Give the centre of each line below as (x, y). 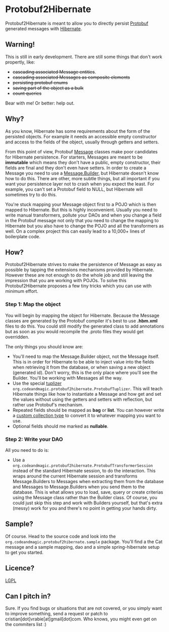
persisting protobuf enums (40, 82)
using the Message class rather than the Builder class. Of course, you (85, 497)
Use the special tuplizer (37, 383)
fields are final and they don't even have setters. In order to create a (76, 168)
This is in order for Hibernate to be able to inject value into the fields (83, 361)
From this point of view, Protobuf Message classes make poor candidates (81, 151)
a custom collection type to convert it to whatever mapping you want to (87, 415)
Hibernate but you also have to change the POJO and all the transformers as (84, 226)
